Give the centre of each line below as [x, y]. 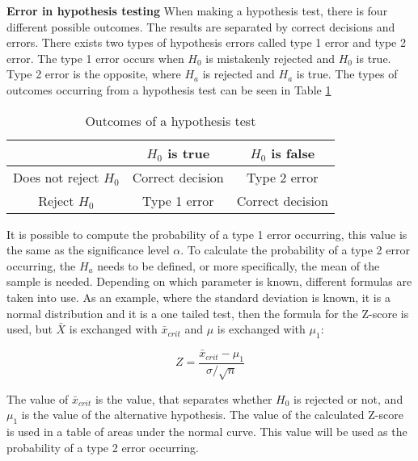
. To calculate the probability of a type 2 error [295, 250]
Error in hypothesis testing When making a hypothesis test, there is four [197, 10]
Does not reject [56, 177]
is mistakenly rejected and [270, 58]
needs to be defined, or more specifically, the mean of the [239, 265]
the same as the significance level [88, 250]
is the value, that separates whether [184, 398]
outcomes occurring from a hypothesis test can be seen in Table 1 [169, 89]
